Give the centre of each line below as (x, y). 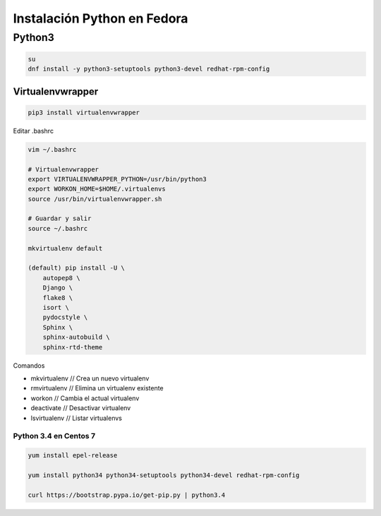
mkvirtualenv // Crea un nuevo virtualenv (90, 378)
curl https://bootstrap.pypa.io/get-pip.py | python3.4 (127, 495)
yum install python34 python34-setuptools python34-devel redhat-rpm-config (164, 475)
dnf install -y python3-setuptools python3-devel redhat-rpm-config (149, 69)
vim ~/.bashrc (52, 149)
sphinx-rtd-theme (73, 347)
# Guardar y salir (60, 218)
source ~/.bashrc (58, 228)
